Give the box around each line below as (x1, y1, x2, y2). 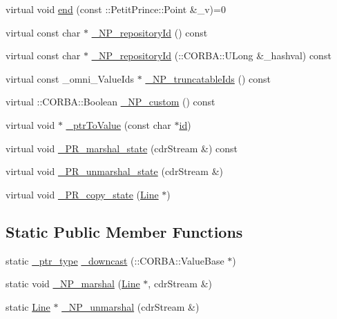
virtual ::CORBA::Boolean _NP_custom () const (6, 94, 215, 109)
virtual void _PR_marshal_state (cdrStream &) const (6, 141, 238, 155)
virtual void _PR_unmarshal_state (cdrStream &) (6, 164, 223, 178)
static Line (6, 299, 50, 313)
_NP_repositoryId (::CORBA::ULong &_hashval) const (91, 48, 331, 63)
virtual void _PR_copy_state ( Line (6, 187, 159, 201)
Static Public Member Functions (6, 220, 243, 242)
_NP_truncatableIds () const (145, 71, 271, 85)
